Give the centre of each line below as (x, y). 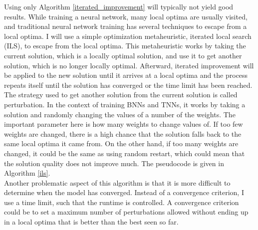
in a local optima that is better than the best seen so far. (91, 222)
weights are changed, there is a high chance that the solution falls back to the (123, 133)
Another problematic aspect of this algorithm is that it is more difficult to (117, 182)
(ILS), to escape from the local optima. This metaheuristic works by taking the (125, 46)
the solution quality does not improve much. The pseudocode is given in (114, 163)
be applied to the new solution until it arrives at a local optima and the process (126, 75)
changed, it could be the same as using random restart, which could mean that (125, 153)
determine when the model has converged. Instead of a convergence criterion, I (124, 192)
